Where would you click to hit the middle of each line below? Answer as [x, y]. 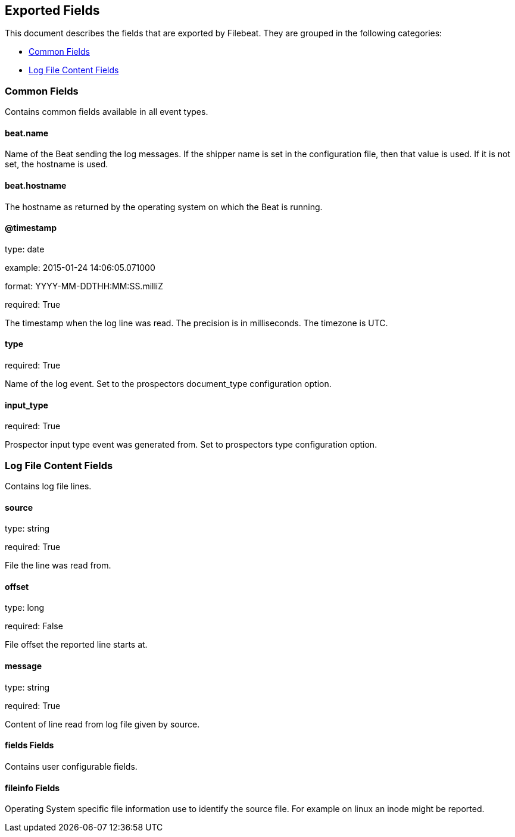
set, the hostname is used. [57, 164]
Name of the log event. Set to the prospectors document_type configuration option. [168, 384]
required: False [34, 626]
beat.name [27, 133]
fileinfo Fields [32, 788]
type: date [25, 249]
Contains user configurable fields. [71, 766]
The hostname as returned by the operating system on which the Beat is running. [164, 207]
